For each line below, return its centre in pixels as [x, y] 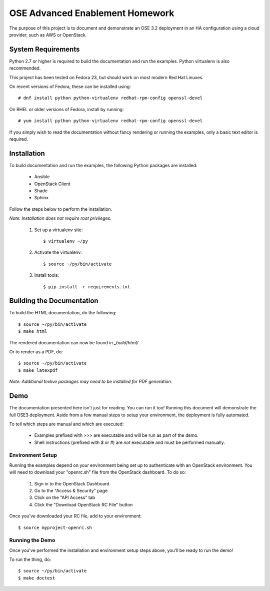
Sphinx [41, 198]
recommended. [25, 68]
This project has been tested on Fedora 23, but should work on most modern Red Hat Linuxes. [106, 77]
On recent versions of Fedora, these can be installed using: [70, 87]
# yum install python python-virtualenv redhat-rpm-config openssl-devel [110, 121]
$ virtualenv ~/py [66, 241]
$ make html [33, 331]
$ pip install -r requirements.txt [87, 287]
